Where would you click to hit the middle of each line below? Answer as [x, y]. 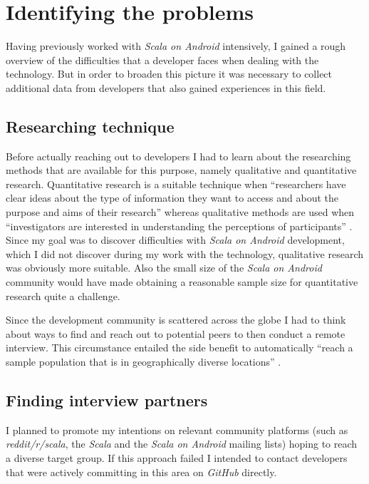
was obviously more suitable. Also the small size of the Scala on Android [164, 268]
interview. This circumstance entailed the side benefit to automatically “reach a [180, 347]
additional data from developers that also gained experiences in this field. [166, 87]
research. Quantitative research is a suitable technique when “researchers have [176, 184]
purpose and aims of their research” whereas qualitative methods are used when [180, 212]
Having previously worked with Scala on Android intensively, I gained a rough [176, 46]
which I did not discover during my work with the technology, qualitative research [185, 253]
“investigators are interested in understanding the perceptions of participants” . [179, 226]
